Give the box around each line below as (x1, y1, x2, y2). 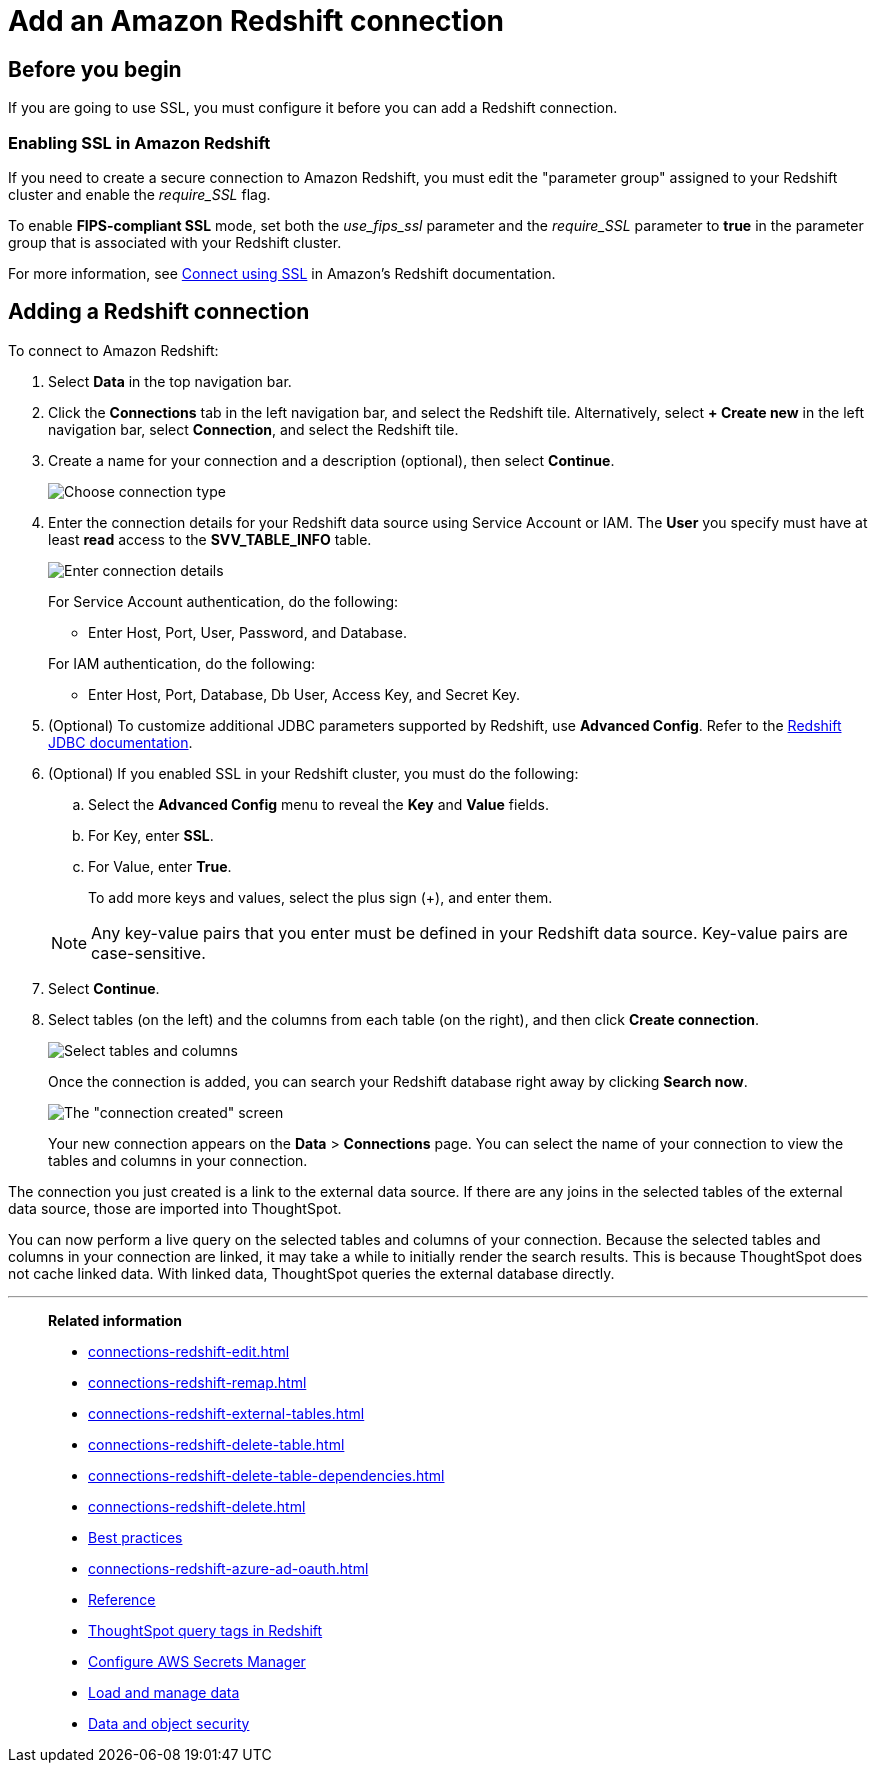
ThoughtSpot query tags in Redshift (88, 1621, 323, 1639)
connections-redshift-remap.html (88, 1373, 307, 1391)
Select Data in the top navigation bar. (48, 372, 292, 390)
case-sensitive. (91, 942, 206, 963)
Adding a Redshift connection (8, 299, 310, 325)
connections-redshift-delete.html (88, 1497, 306, 1515)
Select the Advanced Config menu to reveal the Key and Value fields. (88, 795, 549, 813)
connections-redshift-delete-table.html (88, 1435, 345, 1453)
